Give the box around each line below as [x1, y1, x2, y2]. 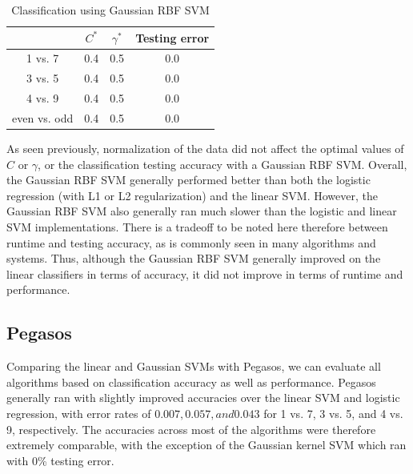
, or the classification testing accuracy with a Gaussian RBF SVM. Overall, [38, 155, 407, 172]
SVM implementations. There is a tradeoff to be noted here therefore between [6, 219, 388, 235]
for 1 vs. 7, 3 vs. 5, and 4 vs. [263, 404, 403, 421]
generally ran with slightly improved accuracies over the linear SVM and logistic [6, 389, 400, 406]
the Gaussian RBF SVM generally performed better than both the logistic [6, 171, 371, 188]
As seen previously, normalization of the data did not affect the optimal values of [6, 140, 404, 157]
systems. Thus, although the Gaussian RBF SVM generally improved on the [6, 250, 381, 267]
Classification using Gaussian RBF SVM [11, 2, 210, 18]
